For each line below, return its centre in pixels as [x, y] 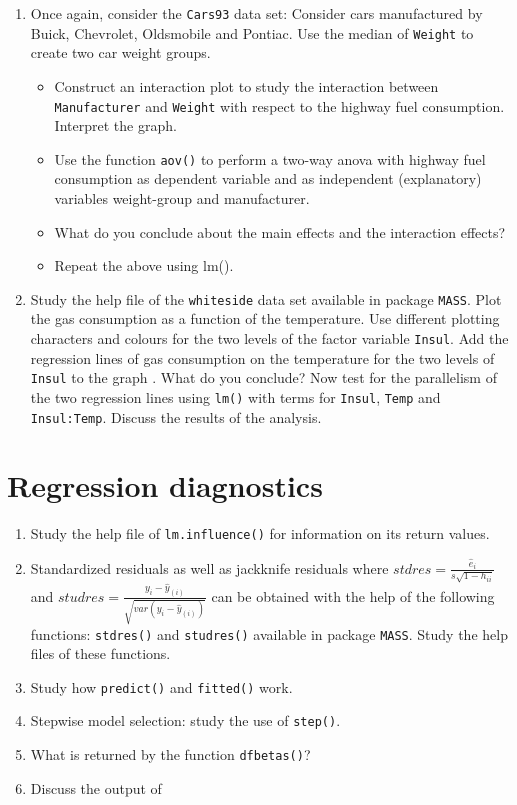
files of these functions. [100, 653]
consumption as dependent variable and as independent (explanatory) [268, 178]
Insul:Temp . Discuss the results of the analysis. [176, 416]
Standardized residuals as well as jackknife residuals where [209, 567]
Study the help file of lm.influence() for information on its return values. [260, 533]
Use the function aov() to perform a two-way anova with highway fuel [270, 158]
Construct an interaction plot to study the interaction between [246, 85]
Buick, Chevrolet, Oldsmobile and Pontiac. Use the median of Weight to [252, 32]
